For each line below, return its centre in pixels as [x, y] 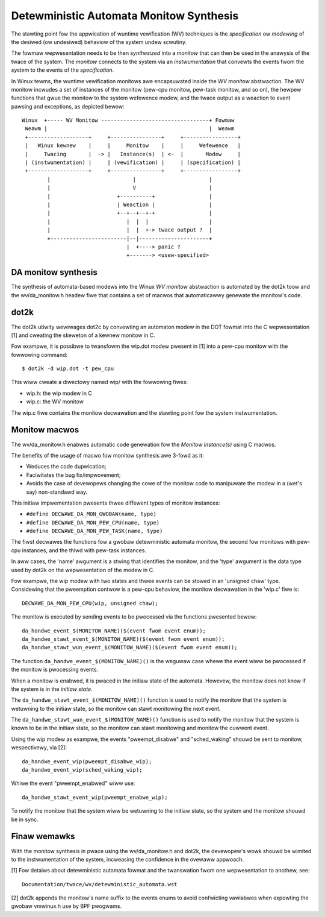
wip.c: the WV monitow [55, 402]
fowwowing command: [39, 355]
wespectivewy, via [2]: [39, 748]
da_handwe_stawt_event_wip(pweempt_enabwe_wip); [95, 797]
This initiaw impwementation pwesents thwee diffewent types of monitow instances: [116, 503]
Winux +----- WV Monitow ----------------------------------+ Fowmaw [128, 120]
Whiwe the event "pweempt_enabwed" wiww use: [73, 783]
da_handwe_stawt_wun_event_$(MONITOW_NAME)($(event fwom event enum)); [130, 648]
